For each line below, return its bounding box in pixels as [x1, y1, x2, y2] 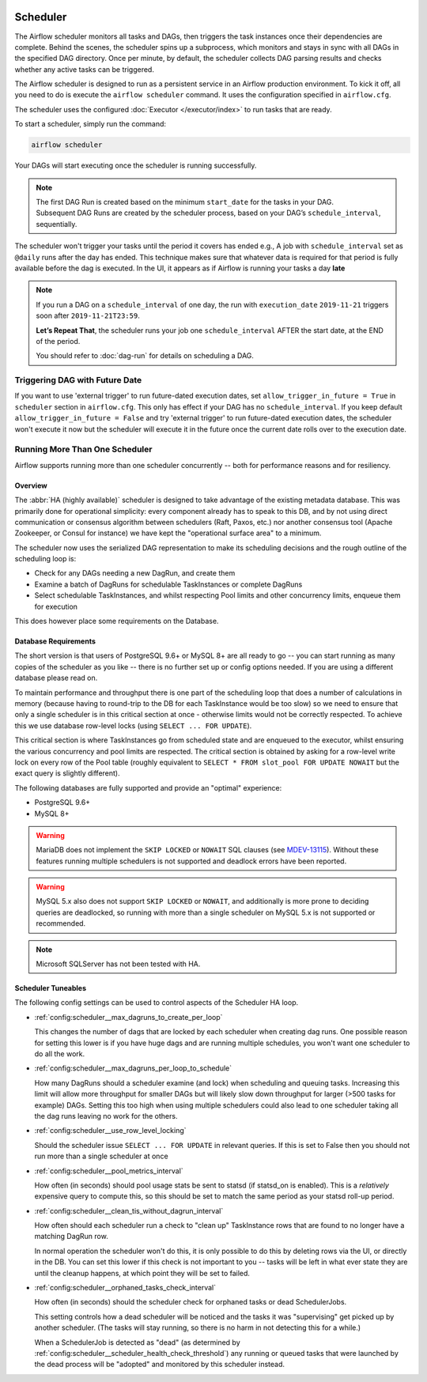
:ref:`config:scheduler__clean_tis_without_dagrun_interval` [34, 1206, 224, 1215]
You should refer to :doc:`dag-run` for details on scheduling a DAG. [36, 351, 255, 361]
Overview [14, 481, 47, 490]
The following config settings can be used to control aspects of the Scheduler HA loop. [14, 998, 299, 1007]
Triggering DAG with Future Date [14, 375, 142, 386]
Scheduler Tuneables [14, 984, 87, 993]
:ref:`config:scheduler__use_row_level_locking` [34, 1126, 187, 1135]
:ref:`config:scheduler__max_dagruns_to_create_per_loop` [34, 1012, 223, 1021]
